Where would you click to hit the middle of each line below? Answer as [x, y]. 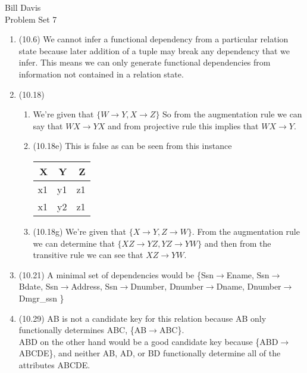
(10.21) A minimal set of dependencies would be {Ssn [116, 274]
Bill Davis [23, 7]
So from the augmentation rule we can [232, 114]
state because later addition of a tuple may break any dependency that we [154, 50]
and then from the [238, 243]
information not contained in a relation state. [101, 74]
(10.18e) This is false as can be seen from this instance [132, 146]
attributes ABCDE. [54, 364]
